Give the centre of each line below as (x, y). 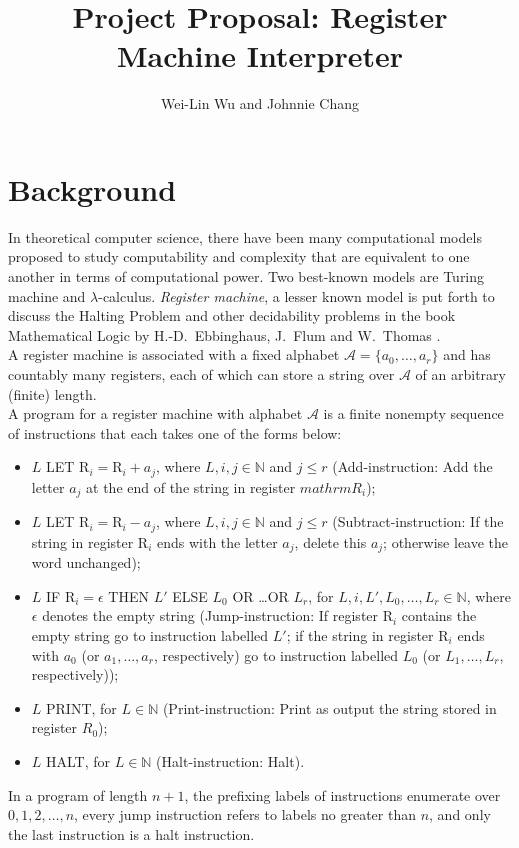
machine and (47, 295)
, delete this (330, 541)
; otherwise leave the (446, 541)
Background (92, 188)
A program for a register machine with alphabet (155, 413)
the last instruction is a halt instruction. (131, 833)
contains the (439, 615)
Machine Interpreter (260, 55)
